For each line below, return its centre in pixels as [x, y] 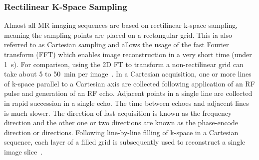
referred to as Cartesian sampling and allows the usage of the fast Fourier [117, 44]
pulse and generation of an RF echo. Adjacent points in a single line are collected [128, 93]
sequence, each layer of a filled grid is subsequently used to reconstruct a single [125, 142]
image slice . [23, 151]
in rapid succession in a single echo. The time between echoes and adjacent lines [127, 103]
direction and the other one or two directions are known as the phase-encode [121, 122]
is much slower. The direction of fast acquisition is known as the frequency [118, 113]
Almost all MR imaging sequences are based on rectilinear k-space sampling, [121, 25]
